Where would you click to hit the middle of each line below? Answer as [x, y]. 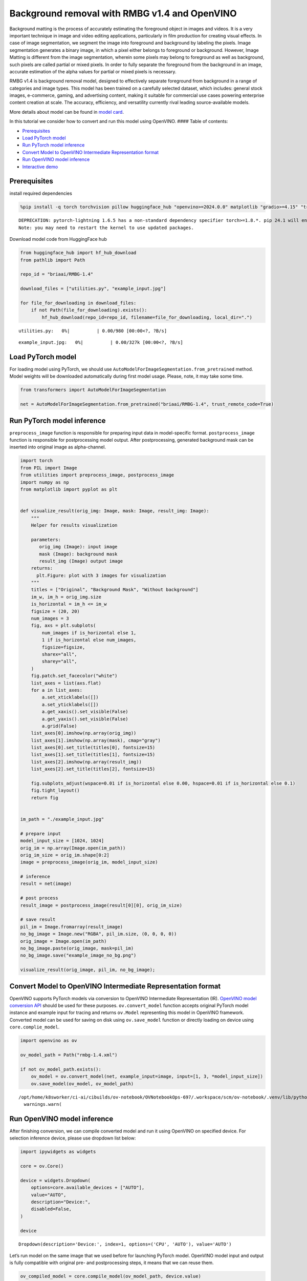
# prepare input [41, 833]
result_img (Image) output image [81, 561]
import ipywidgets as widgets [58, 1152]
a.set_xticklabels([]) [70, 697]
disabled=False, [51, 1209]
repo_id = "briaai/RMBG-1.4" [57, 274]
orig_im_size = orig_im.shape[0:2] [65, 855]
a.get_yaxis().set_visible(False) [85, 719]
